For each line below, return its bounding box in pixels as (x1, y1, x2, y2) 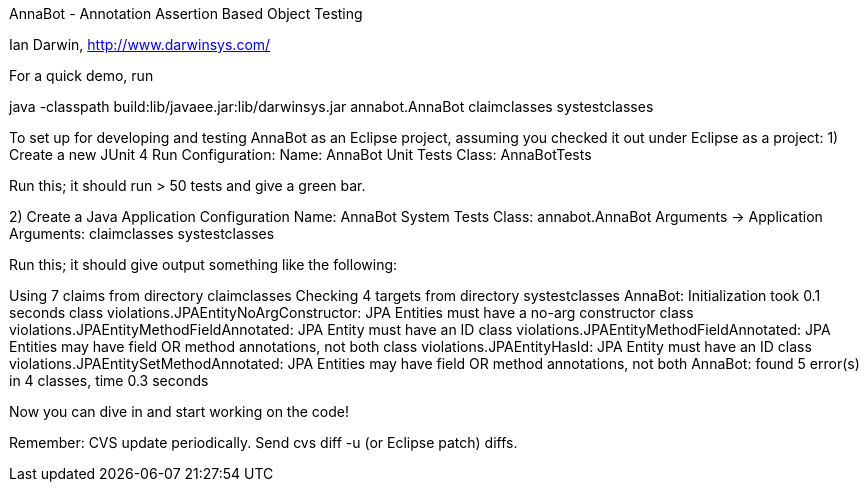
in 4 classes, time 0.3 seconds (9, 372, 209, 389)
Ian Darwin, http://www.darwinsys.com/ (9, 36, 271, 53)
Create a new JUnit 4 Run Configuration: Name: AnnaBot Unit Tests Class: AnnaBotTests (9, 146, 592, 163)
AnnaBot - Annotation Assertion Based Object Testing (9, 5, 363, 22)
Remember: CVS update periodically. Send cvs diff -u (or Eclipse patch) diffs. (9, 434, 518, 451)
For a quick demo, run (9, 67, 154, 84)
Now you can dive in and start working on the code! (9, 403, 349, 420)
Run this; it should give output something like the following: (9, 256, 398, 273)
